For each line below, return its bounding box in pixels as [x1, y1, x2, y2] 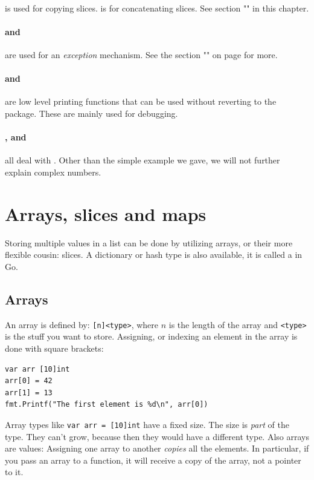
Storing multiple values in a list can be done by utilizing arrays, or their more [5, 236, 293, 249]
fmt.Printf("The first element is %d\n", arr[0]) [5, 400, 208, 409]
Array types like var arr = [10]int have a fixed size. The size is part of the [5, 418, 289, 430]
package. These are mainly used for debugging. [5, 107, 178, 119]
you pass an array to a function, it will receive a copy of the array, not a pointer [5, 453, 301, 466]
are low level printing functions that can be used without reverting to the [5, 95, 277, 108]
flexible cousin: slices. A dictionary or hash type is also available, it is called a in [5, 248, 303, 261]
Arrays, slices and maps [5, 201, 207, 226]
